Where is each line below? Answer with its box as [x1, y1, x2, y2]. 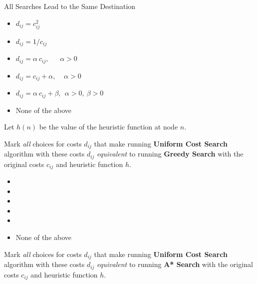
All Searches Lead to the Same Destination [4, 1, 136, 11]
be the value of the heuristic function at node [39, 121, 178, 132]
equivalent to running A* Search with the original [97, 259, 253, 269]
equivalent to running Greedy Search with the [97, 148, 244, 159]
